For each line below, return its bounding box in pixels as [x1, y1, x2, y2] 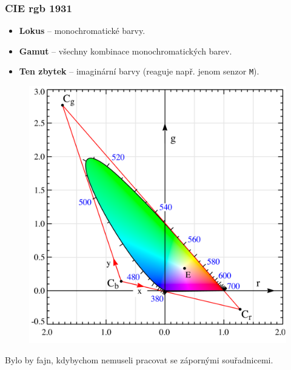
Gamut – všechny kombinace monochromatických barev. [19, 44, 232, 57]
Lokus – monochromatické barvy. [19, 24, 145, 37]
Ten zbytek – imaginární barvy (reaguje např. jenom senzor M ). [19, 65, 259, 78]
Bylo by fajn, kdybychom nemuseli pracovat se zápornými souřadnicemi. [5, 353, 273, 366]
